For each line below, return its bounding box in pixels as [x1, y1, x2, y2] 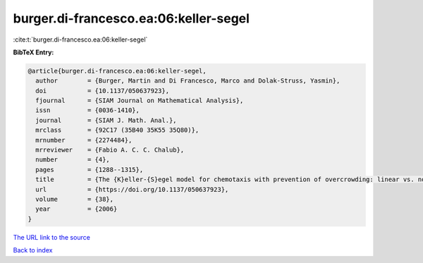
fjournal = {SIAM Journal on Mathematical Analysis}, [35, 97, 244, 105]
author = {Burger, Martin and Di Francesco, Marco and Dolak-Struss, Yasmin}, [35, 77, 341, 85]
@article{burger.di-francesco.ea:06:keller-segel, [27, 67, 207, 75]
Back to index [13, 246, 53, 255]
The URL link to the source [13, 233, 91, 241]
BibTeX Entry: [13, 48, 54, 56]
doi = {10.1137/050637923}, [35, 87, 169, 94]
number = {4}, [35, 156, 111, 164]
